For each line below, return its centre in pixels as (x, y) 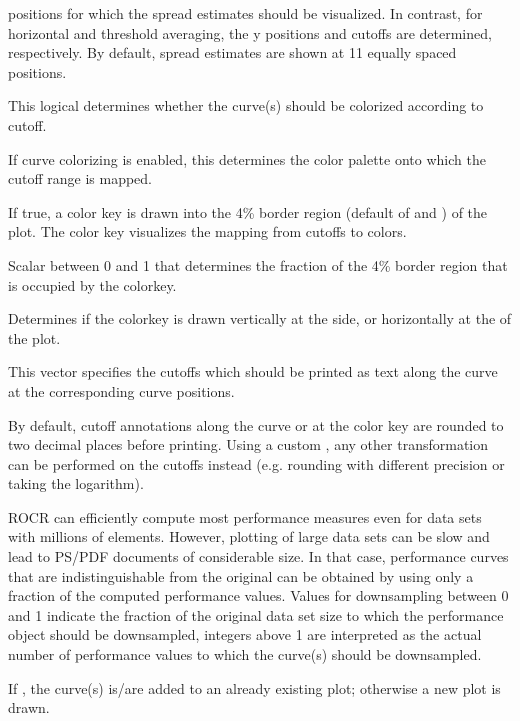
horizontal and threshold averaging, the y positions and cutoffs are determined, (250, 32)
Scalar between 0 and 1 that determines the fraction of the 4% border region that (258, 264)
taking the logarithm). (76, 483)
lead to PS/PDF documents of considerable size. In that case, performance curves (258, 556)
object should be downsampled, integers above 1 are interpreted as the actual (245, 634)
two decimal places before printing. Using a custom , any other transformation (248, 444)
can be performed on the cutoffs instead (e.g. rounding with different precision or (256, 463)
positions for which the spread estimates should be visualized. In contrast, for (245, 13)
